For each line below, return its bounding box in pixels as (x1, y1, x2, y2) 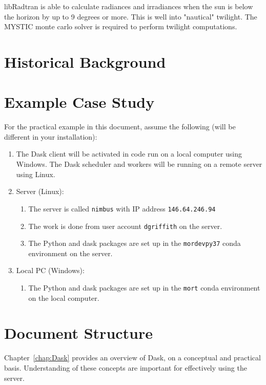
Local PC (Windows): (16, 265, 85, 276)
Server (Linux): (16, 186, 64, 197)
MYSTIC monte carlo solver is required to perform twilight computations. (4, 21, 237, 32)
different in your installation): (4, 131, 97, 142)
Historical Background (4, 51, 166, 72)
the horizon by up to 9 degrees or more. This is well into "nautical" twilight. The (4, 11, 257, 22)
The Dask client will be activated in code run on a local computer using (16, 148, 242, 159)
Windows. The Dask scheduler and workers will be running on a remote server (16, 159, 262, 169)
